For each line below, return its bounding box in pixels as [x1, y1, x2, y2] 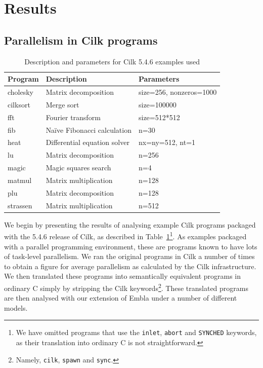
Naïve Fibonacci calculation [46, 124, 131, 135]
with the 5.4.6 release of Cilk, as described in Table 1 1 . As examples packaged [4, 230, 247, 241]
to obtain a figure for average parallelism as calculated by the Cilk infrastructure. [4, 261, 256, 271]
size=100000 [139, 99, 177, 109]
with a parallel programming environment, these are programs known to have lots [4, 241, 257, 251]
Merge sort [46, 99, 79, 109]
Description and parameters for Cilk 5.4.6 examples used [24, 56, 200, 66]
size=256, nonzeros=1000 [139, 87, 217, 97]
